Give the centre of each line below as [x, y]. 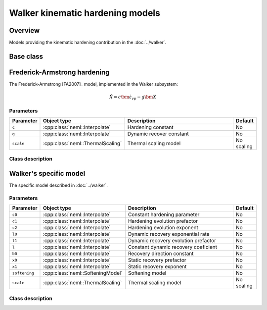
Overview [24, 30]
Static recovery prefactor [157, 260]
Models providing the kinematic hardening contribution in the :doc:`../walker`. [88, 43]
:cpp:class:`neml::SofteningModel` [83, 273]
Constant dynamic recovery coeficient [173, 247]
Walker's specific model [47, 174]
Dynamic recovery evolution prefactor [172, 241]
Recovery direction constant [161, 254]
